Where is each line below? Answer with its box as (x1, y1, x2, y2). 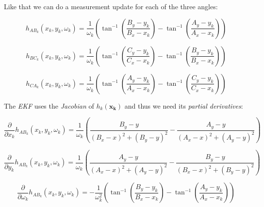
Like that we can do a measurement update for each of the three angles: (4, 1, 218, 11)
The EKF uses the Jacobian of (4, 100, 94, 111)
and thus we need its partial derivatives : (124, 100, 243, 111)
